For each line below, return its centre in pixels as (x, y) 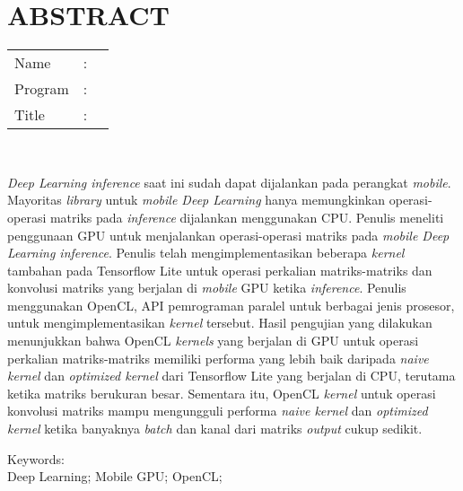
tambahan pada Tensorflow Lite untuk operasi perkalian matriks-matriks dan (220, 270)
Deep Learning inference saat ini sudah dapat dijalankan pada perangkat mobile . (229, 182)
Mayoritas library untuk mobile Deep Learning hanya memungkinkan (197, 200)
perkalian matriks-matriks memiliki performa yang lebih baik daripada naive (218, 358)
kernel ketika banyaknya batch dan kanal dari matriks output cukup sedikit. (215, 429)
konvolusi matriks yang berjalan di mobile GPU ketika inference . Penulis (207, 288)
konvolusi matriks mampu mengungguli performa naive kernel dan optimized (218, 411)
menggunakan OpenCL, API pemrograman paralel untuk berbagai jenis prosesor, (231, 305)
